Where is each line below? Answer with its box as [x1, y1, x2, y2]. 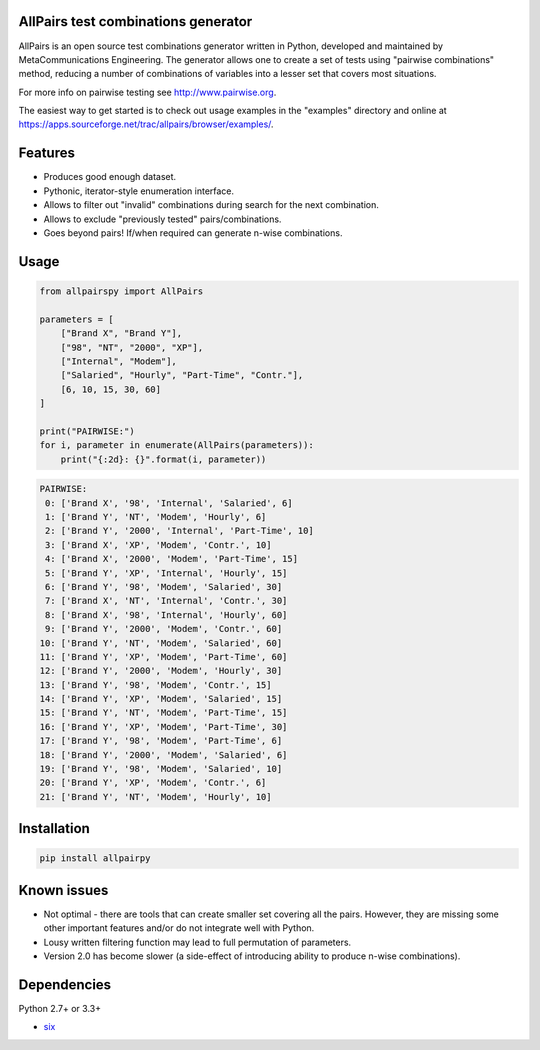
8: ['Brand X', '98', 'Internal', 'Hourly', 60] [45, 609, 288, 620]
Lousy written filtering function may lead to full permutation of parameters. [43, 936, 352, 948]
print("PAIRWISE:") [39, 425, 135, 437]
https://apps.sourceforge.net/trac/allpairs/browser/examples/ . [18, 118, 274, 130]
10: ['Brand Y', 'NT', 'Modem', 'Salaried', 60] [39, 637, 283, 649]
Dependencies [18, 976, 112, 993]
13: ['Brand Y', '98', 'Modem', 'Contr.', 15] [39, 679, 272, 690]
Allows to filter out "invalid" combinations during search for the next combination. [43, 199, 380, 211]
